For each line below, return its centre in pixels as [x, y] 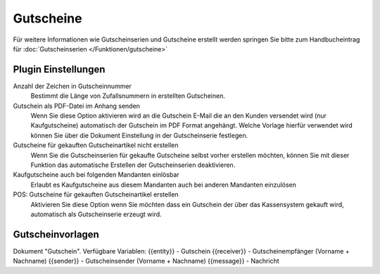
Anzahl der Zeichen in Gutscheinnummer [72, 86]
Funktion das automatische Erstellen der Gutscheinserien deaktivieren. [133, 165]
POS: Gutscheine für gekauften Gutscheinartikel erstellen [96, 194]
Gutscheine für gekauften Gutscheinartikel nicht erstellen [96, 145]
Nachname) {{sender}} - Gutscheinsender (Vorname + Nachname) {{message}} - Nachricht [146, 261]
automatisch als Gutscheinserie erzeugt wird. [96, 214]
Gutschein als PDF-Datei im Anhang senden [77, 106]
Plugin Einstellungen [59, 69]
